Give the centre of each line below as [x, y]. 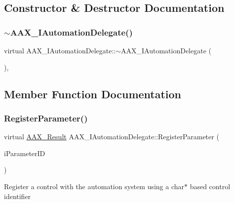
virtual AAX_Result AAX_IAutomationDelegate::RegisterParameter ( [112, 137]
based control [210, 186]
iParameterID [25, 153]
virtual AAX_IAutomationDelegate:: [60, 50]
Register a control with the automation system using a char [94, 186]
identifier [18, 196]
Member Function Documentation [93, 94]
